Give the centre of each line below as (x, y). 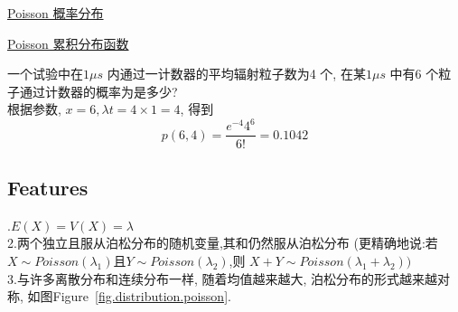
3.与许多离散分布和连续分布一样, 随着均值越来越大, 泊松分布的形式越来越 (222, 278)
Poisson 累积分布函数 (68, 43)
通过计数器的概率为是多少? (98, 91)
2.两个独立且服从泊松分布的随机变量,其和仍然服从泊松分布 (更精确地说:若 (223, 243)
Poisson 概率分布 (56, 13)
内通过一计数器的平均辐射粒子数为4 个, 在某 (236, 74)
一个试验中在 (45, 74)
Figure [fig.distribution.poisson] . (142, 296)
